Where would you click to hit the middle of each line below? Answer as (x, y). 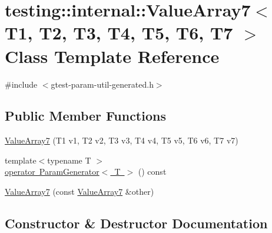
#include (21, 84)
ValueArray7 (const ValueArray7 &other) (79, 192)
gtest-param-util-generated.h (102, 84)
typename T (69, 160)
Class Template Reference (112, 56)
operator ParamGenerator (52, 172)
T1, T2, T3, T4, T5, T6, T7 (119, 33)
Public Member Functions (85, 116)
